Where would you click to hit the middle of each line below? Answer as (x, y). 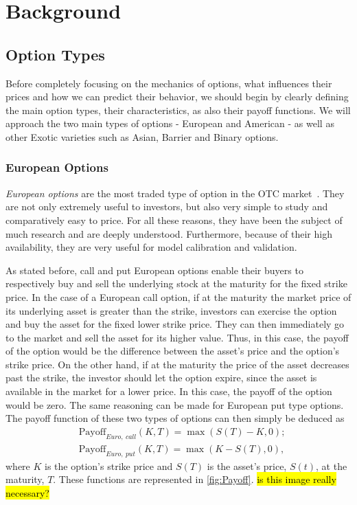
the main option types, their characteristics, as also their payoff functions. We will (178, 110)
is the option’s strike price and (109, 465)
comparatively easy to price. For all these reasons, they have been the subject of (174, 220)
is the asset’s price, (247, 465)
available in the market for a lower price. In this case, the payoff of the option (169, 391)
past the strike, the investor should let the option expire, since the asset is (161, 378)
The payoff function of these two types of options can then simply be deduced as (175, 418)
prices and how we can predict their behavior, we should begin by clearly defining (177, 97)
